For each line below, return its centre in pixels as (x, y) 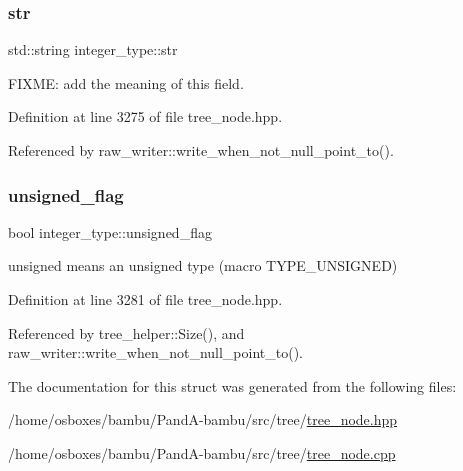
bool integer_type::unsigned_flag (110, 231)
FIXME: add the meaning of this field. (126, 82)
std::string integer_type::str (93, 49)
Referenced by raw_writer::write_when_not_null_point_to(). (201, 150)
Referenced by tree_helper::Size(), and (126, 332)
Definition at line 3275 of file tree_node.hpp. (145, 116)
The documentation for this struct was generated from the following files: (232, 385)
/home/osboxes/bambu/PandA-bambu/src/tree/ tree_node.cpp (202, 452)
